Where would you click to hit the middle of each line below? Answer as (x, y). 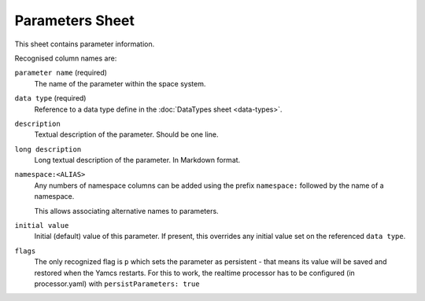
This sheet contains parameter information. (85, 44)
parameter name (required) (61, 73)
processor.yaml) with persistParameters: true (117, 284)
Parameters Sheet (75, 20)
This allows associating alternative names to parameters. (127, 211)
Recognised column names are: (66, 58)
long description (48, 149)
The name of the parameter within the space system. (120, 83)
